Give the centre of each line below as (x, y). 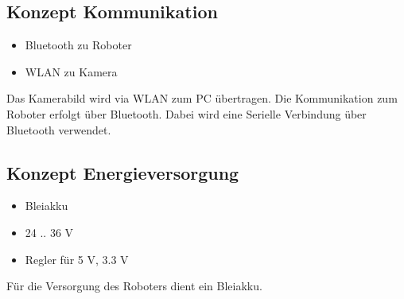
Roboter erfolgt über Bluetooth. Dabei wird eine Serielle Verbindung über (186, 113)
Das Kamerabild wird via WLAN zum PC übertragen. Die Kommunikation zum (202, 98)
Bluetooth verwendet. (59, 129)
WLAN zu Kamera (71, 71)
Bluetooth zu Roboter (78, 45)
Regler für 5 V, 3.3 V (77, 259)
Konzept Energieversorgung (123, 172)
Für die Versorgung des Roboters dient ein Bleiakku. (134, 286)
